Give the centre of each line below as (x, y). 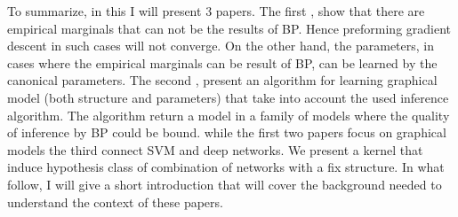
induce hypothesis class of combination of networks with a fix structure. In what (226, 167)
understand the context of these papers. (115, 201)
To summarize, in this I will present (104, 11)
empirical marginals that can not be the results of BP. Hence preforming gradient (229, 28)
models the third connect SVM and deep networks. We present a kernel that (215, 149)
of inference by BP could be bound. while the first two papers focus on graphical (227, 132)
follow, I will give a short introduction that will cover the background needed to (225, 184)
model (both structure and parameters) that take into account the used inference (228, 97)
